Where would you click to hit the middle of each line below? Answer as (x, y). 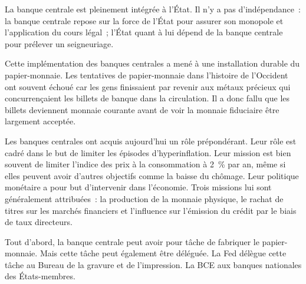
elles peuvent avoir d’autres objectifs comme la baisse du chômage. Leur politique (152, 175)
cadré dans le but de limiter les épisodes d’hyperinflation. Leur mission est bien (148, 152)
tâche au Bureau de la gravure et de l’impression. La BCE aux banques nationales (153, 264)
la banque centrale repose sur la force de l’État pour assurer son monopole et (144, 20)
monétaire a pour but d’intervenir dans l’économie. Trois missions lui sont (138, 187)
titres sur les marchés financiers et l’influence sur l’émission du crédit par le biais (151, 210)
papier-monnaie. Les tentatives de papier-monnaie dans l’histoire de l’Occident (147, 75)
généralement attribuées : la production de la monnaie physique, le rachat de (144, 198)
